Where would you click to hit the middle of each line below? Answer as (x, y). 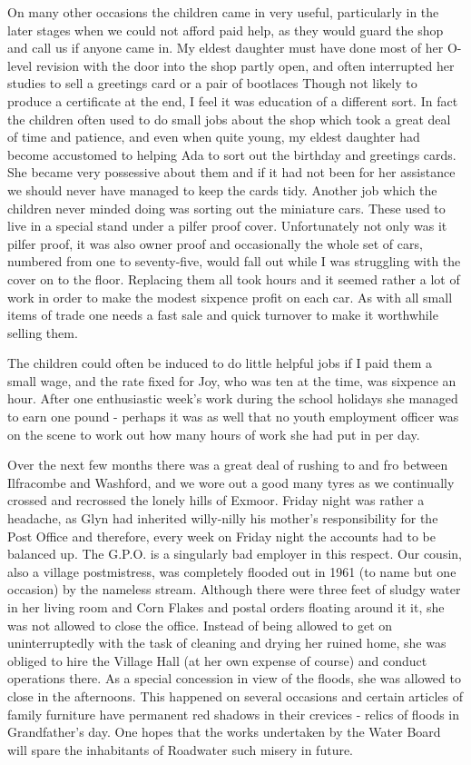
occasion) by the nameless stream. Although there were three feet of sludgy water (234, 589)
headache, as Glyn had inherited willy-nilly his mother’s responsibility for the (223, 518)
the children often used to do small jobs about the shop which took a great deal (229, 119)
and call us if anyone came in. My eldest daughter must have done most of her (226, 48)
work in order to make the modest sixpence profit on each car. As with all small (230, 297)
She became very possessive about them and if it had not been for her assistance (231, 172)
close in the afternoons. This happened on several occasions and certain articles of (235, 695)
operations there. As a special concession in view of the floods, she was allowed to (234, 678)
